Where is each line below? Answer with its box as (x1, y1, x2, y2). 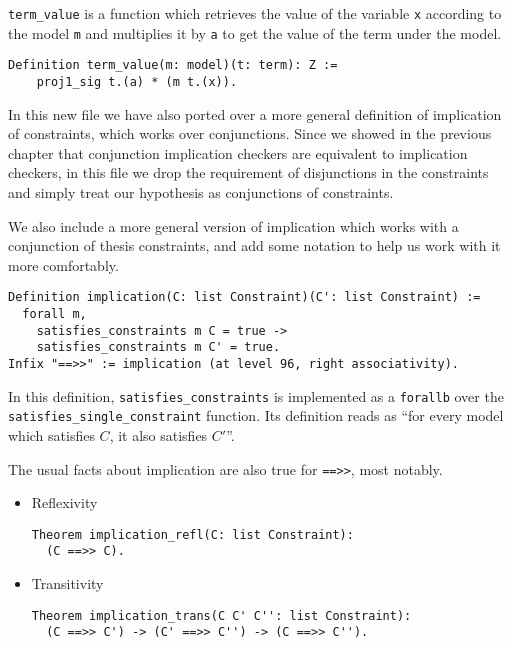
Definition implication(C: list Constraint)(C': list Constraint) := (8, 290, 481, 305)
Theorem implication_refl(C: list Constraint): (31, 527, 354, 542)
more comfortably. (8, 254, 119, 275)
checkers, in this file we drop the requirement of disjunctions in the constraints (8, 162, 489, 183)
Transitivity (31, 573, 104, 594)
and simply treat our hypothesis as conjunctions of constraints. (8, 182, 394, 202)
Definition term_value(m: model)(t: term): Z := (8, 58, 338, 73)
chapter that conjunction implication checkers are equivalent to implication (8, 142, 468, 163)
